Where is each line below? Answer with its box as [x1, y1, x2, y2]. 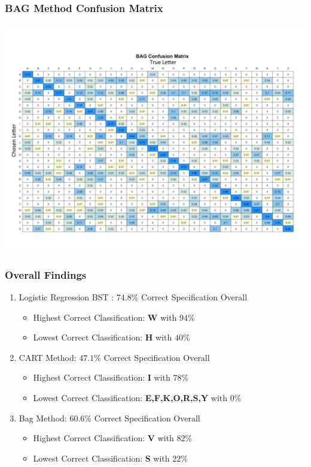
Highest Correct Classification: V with [33, 432, 174, 444]
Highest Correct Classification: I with [33, 371, 170, 384]
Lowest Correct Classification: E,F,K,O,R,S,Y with [33, 391, 228, 403]
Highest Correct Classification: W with [33, 311, 177, 323]
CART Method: [19, 351, 77, 363]
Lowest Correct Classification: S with [33, 451, 170, 464]
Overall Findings [5, 267, 87, 282]
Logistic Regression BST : [19, 291, 114, 303]
